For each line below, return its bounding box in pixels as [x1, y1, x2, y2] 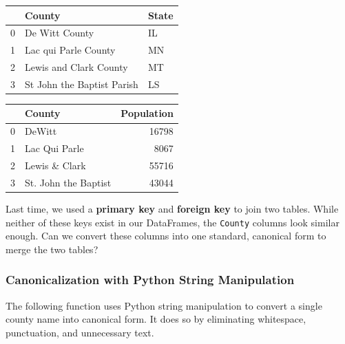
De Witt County [25, 25, 94, 40]
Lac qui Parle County [25, 43, 116, 57]
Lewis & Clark [25, 158, 86, 172]
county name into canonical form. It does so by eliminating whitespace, [6, 312, 306, 326]
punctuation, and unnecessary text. [6, 325, 154, 339]
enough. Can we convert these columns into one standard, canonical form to [6, 228, 326, 243]
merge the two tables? [6, 241, 98, 256]
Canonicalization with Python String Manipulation [6, 271, 295, 288]
